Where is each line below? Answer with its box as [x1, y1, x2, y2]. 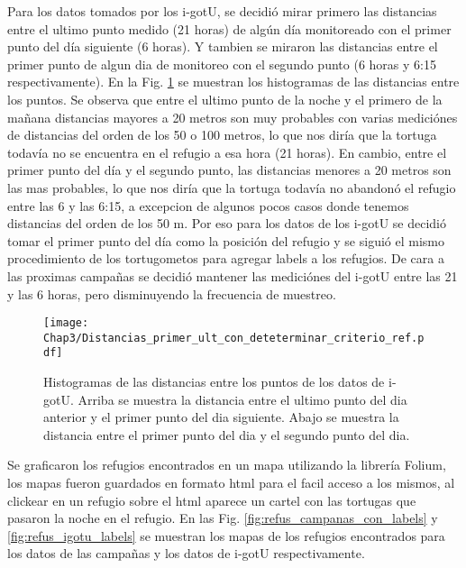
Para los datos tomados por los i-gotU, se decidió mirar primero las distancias [7, 2, 437, 20]
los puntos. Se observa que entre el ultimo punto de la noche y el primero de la [7, 89, 443, 108]
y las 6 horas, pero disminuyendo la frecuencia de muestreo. [7, 284, 336, 303]
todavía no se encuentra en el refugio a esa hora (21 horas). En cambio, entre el [7, 142, 447, 161]
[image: [43, 316, 89, 330]
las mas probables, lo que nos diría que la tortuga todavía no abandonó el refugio [7, 178, 456, 197]
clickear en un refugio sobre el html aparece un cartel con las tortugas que [7, 490, 416, 509]
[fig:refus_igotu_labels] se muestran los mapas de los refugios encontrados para [7, 526, 445, 545]
